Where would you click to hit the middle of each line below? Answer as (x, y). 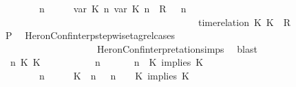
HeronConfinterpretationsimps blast (177, 48)
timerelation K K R (244, 22)
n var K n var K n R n (113, 8)
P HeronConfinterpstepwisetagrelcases (90, 35)
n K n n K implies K (114, 75)
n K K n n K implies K (107, 62)
